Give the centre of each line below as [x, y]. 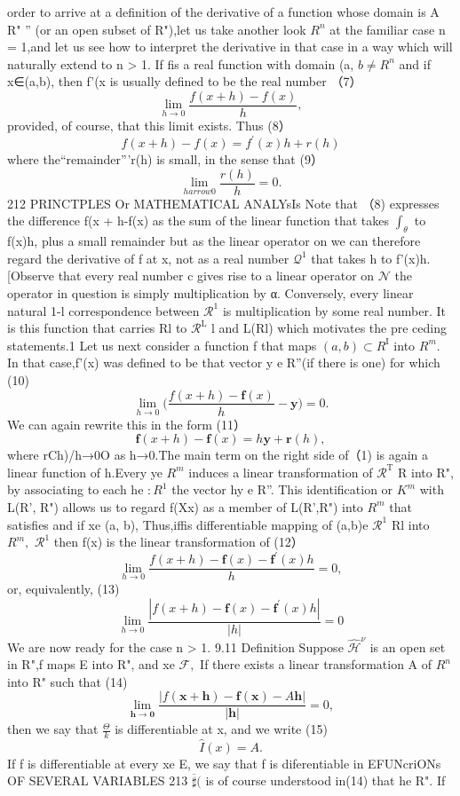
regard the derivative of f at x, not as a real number [148, 258]
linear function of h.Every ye [85, 472]
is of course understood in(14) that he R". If [325, 780]
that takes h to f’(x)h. [371, 258]
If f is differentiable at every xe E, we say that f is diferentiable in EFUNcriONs [224, 763]
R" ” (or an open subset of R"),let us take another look [157, 29]
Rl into [410, 524]
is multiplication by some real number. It [334, 310]
